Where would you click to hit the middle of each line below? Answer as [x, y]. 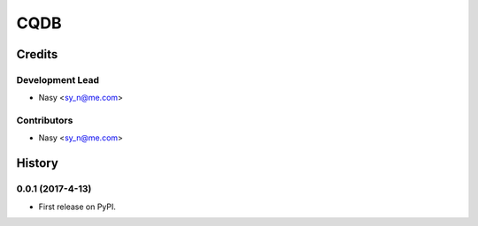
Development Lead [58, 79]
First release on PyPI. [77, 207]
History [38, 163]
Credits [37, 54]
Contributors [45, 121]
